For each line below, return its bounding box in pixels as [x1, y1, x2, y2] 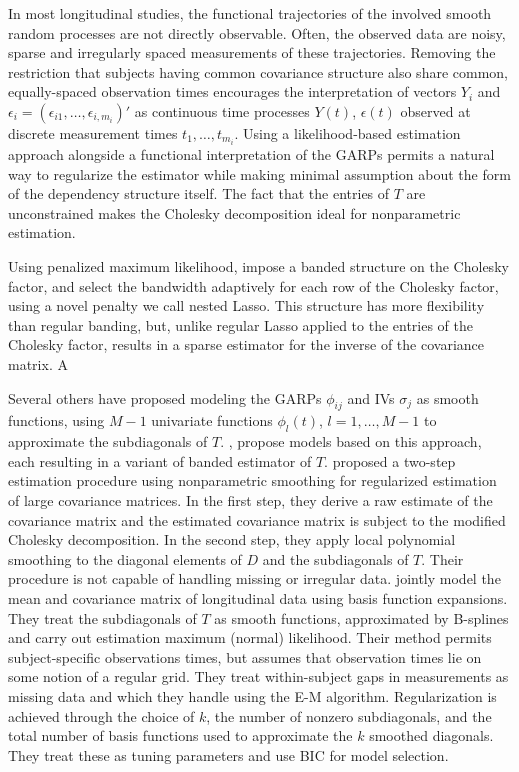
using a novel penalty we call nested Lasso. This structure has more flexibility [8, 295, 485, 316]
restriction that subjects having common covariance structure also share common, [8, 61, 508, 82]
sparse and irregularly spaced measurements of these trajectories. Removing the [8, 42, 496, 63]
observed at [400, 100, 471, 121]
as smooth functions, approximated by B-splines [214, 607, 509, 628]
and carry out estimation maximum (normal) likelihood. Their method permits [8, 627, 492, 648]
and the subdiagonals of [262, 548, 409, 569]
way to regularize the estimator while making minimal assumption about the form [8, 163, 511, 184]
